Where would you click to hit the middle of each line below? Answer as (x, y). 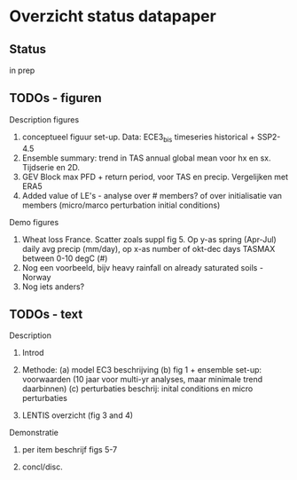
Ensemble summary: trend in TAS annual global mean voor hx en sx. (146, 158)
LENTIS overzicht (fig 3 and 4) (78, 415)
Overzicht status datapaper (113, 16)
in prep (22, 70)
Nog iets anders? (53, 287)
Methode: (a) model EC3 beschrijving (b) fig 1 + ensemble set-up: (142, 370)
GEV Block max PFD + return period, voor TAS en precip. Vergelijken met (155, 177)
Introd (33, 353)
